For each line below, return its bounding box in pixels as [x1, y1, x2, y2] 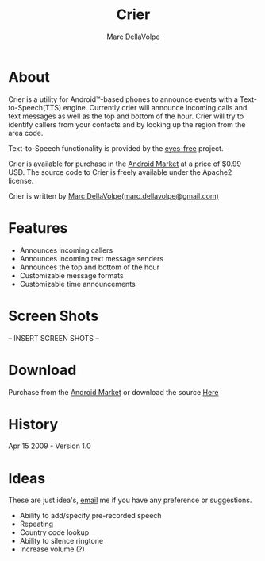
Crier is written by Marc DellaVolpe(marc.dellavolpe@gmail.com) [8, 191, 220, 200]
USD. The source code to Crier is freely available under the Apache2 [8, 167, 232, 176]
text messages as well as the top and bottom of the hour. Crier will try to [8, 111, 244, 121]
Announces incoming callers [19, 245, 113, 255]
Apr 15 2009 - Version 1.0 [8, 441, 91, 451]
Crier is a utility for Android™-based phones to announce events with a [8, 94, 238, 104]
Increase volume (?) [19, 544, 85, 554]
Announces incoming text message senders [19, 253, 164, 263]
